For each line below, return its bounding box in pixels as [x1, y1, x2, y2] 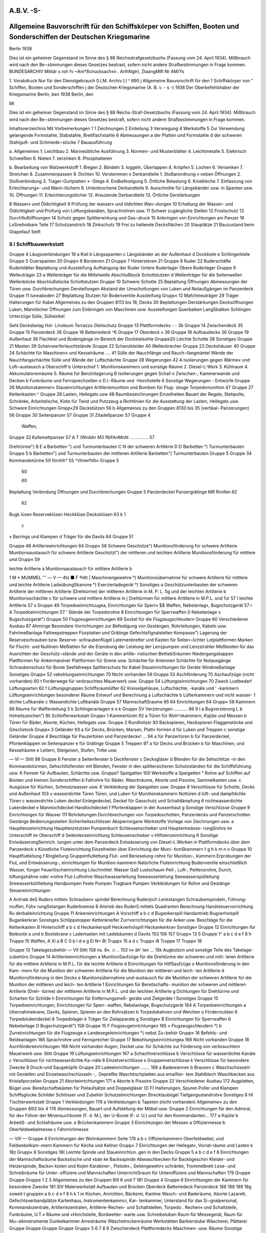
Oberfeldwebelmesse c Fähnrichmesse [9, 1126, 89, 1132]
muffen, [9, 903, 25, 909]
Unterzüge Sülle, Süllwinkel [9, 313, 65, 319]
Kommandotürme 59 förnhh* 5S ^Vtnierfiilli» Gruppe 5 [9, 457, 119, 463]
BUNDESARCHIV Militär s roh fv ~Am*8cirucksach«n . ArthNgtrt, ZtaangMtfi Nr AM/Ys [9, 69, 185, 74]
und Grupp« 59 [9, 556, 40, 562]
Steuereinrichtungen [9, 887, 51, 893]
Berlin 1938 [9, 46, 32, 52]
